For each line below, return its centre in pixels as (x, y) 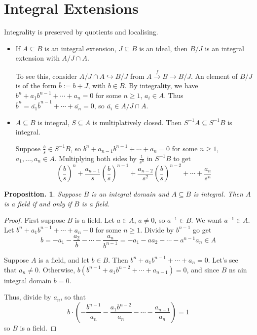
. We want (206, 220)
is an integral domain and (130, 194)
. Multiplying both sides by (95, 158)
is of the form (36, 85)
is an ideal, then (164, 48)
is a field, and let (64, 259)
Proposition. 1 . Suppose (43, 194)
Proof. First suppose (35, 220)
